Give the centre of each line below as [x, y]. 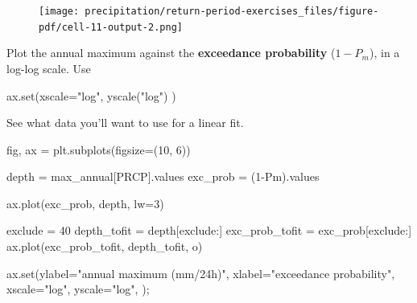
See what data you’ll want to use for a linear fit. [125, 123]
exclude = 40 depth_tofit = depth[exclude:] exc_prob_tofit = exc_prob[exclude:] [209, 230]
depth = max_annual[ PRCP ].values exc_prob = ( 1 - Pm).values [163, 176]
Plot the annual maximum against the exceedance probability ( [171, 53]
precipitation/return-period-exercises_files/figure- [232, 11]
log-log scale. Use [49, 68]
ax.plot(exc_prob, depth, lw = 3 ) [85, 203]
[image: [59, 11]
